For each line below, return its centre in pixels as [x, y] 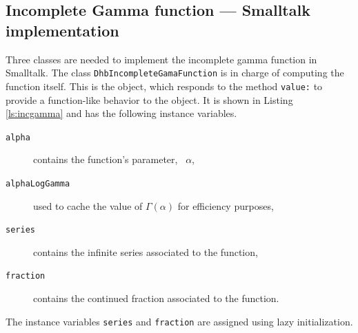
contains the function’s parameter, [106, 159]
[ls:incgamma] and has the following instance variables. [121, 113]
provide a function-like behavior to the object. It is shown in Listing [149, 99]
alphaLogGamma [38, 183]
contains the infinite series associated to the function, [146, 251]
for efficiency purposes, [226, 205]
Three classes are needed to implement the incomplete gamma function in [161, 59]
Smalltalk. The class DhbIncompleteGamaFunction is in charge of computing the [175, 73]
